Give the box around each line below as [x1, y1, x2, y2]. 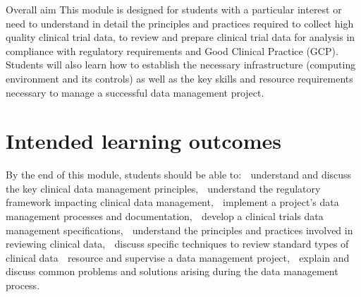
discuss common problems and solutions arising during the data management [6, 264, 338, 279]
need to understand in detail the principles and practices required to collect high [6, 16, 354, 30]
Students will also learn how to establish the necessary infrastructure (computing [6, 57, 356, 72]
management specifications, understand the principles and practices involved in [6, 222, 353, 237]
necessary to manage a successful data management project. [6, 85, 264, 99]
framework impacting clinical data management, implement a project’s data [6, 195, 339, 210]
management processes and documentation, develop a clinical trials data [6, 209, 324, 224]
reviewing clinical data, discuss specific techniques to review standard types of [6, 236, 349, 251]
